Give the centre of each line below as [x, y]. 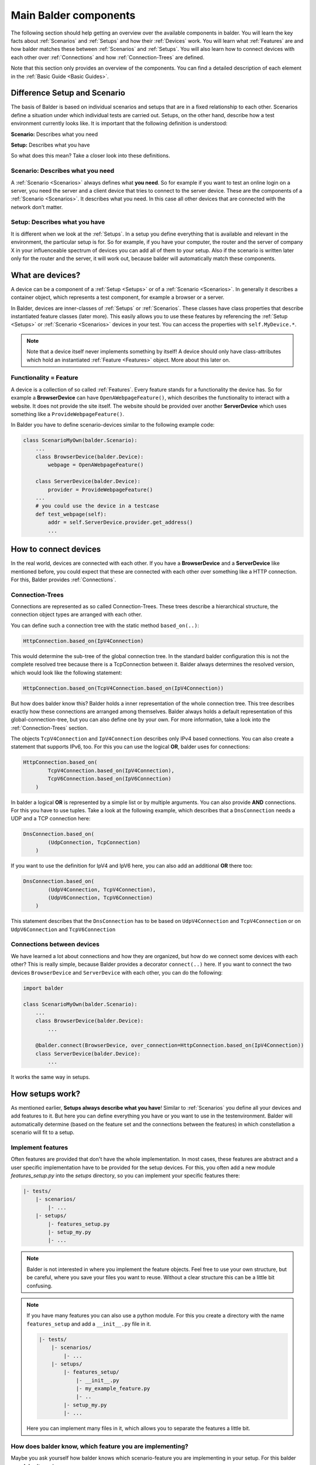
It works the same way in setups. [51, 1077]
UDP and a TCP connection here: [51, 819]
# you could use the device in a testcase [97, 506]
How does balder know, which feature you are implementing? [99, 1446]
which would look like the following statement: [66, 672]
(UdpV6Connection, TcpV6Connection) [100, 897]
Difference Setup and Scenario [68, 93]
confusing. [39, 1286]
